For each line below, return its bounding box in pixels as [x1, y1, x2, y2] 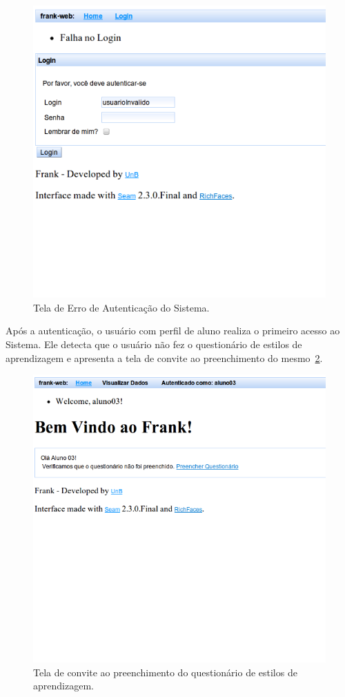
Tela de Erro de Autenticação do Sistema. [33, 300, 210, 314]
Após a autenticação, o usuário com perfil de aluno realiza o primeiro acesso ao [6, 323, 340, 338]
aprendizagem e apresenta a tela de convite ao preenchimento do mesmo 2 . [6, 350, 323, 365]
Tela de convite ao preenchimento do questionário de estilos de [33, 665, 297, 679]
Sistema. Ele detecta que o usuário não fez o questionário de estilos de [6, 336, 302, 351]
